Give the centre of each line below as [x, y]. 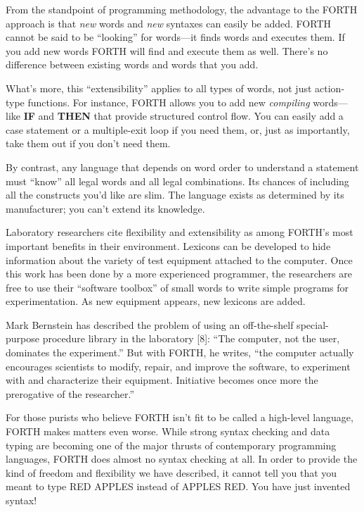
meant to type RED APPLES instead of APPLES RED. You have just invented [178, 486]
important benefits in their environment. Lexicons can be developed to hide [168, 245]
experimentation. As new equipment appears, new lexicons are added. [156, 301]
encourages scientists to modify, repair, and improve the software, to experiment [178, 366]
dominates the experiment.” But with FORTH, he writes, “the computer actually [180, 352]
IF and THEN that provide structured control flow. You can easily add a [183, 116]
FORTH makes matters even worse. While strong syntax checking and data [168, 431]
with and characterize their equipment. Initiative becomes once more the [162, 380]
